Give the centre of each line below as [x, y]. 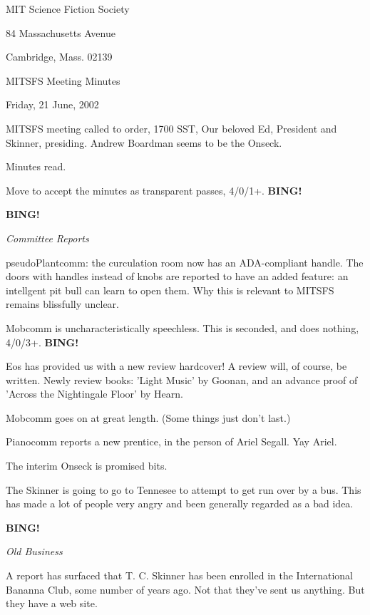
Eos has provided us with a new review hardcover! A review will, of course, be [176, 366]
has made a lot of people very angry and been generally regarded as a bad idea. [180, 503]
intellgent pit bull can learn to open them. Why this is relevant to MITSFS [170, 290]
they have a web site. [52, 603]
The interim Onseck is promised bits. [87, 466]
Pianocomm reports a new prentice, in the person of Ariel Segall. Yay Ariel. [171, 441]
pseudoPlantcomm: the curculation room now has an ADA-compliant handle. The [185, 262]
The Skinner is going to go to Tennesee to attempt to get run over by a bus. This [184, 489]
